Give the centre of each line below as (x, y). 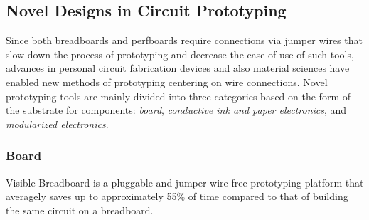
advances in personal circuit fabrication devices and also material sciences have (178, 68)
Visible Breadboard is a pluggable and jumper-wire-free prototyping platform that (185, 182)
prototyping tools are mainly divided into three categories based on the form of (178, 96)
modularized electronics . (57, 124)
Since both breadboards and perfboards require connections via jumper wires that (184, 40)
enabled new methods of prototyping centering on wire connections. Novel (167, 82)
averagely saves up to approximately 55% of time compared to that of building (177, 196)
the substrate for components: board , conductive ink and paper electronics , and (176, 110)
